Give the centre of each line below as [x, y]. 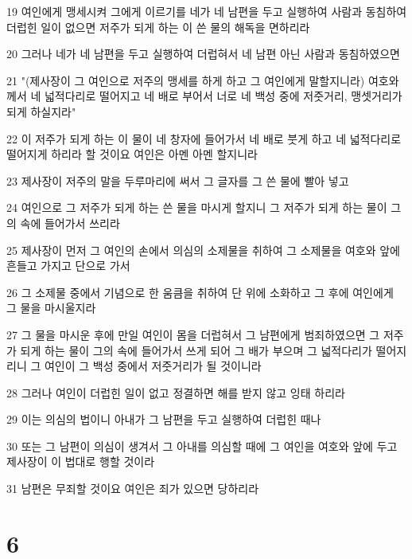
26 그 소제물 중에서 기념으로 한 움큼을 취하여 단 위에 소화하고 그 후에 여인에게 [200, 292]
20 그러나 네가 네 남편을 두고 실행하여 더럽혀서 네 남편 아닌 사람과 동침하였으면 [203, 54]
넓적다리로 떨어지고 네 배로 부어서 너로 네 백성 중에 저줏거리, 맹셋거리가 [223, 96]
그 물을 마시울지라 [51, 308]
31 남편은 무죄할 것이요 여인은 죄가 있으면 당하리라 [133, 489]
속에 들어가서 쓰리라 [70, 223]
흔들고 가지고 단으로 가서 [68, 266]
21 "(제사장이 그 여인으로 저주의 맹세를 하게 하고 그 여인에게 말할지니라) [186, 80]
